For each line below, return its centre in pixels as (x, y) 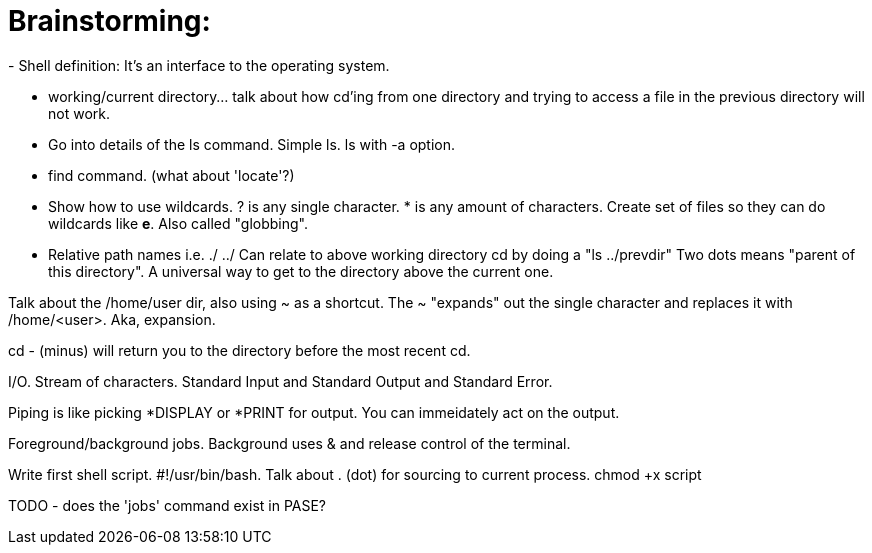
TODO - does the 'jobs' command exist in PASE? (167, 505)
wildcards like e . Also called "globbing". (178, 223)
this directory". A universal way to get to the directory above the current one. (301, 271)
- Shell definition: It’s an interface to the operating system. (199, 65)
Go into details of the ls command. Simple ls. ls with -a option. (252, 144)
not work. (79, 113)
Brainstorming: (109, 21)
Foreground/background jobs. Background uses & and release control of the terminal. (289, 443)
